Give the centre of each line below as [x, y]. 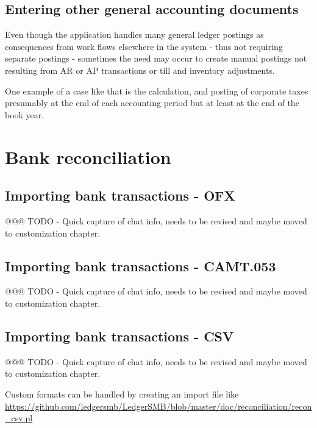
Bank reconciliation [88, 156]
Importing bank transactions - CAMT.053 [141, 266]
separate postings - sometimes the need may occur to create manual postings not [156, 58]
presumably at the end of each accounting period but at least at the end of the [152, 103]
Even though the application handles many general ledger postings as [134, 34]
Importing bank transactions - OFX [120, 195]
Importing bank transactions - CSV [119, 336]
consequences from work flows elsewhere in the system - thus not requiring [144, 46]
